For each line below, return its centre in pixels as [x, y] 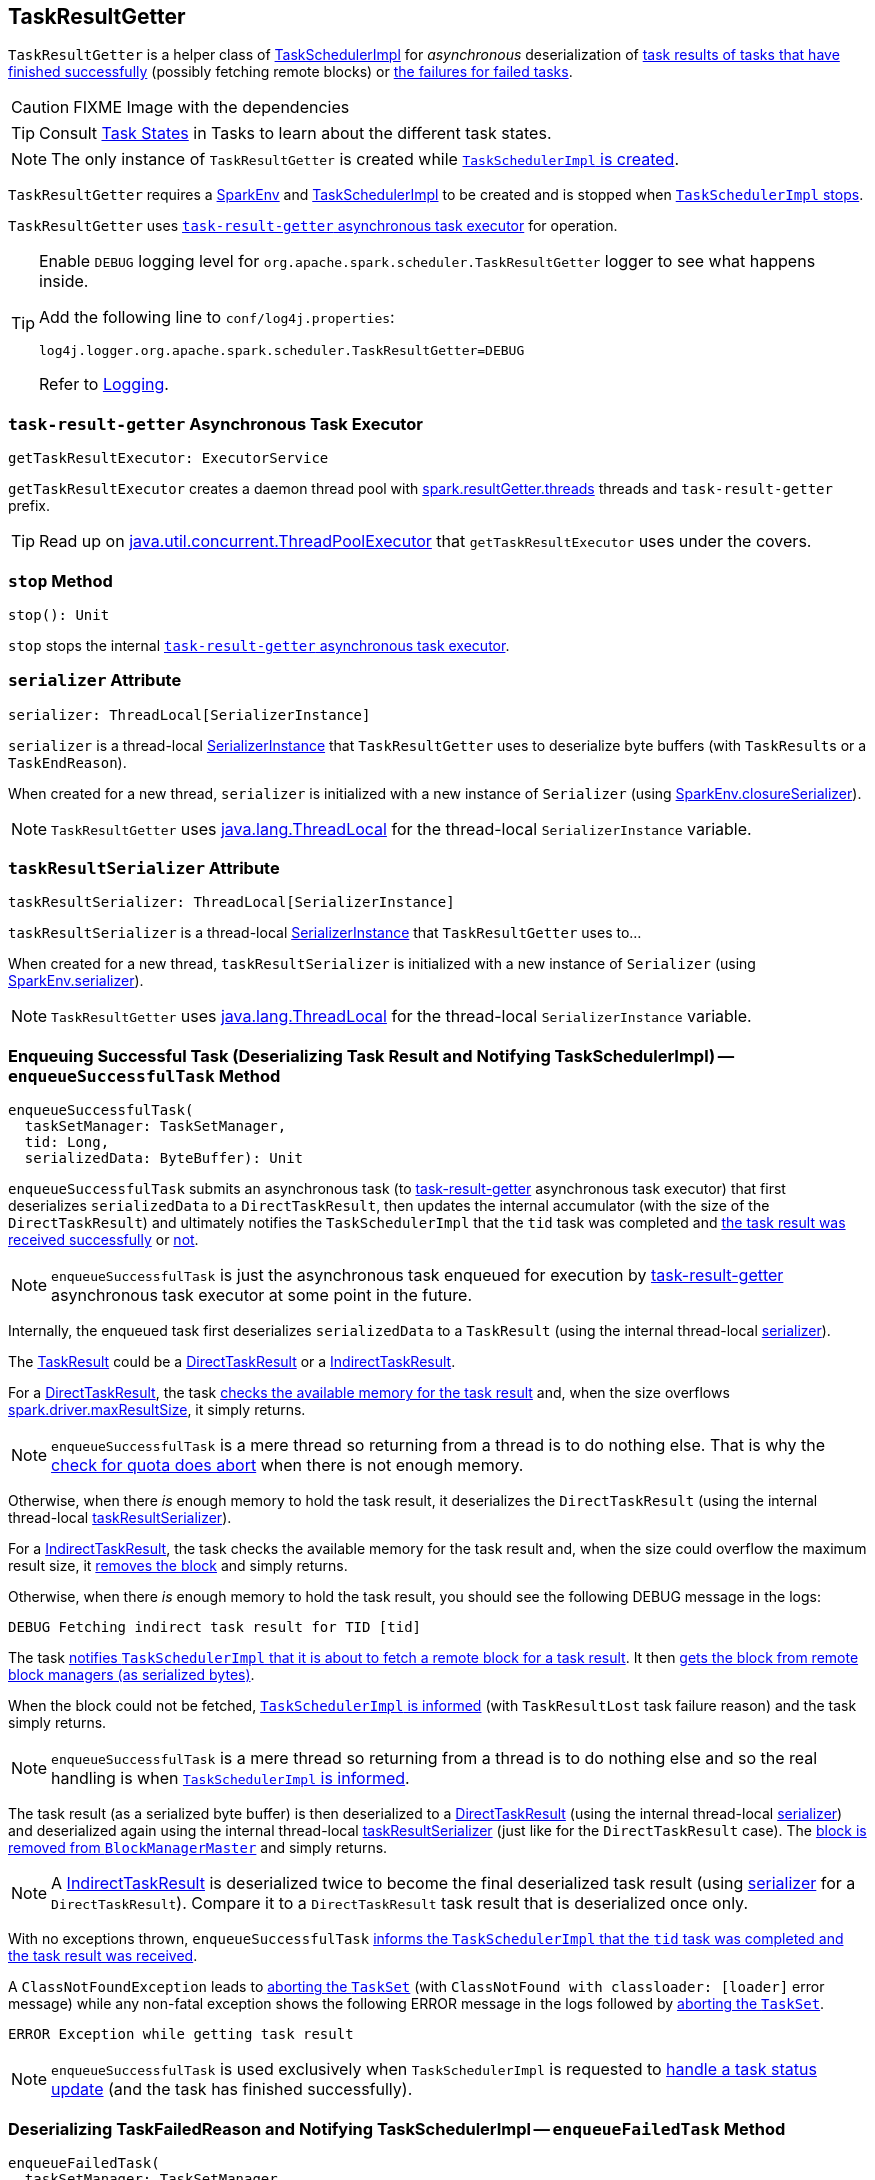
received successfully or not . [103, 1240]
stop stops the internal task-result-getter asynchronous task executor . [259, 645]
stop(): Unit [59, 614]
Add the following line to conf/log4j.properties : [217, 317]
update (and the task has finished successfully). [232, 2089]
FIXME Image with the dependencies [211, 107]
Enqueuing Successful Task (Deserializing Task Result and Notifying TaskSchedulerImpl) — [371, 1055]
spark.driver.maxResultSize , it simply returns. [157, 1410]
